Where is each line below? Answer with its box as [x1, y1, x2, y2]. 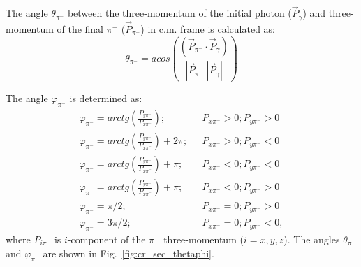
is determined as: [69, 91, 142, 106]
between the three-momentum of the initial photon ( [67, 6, 292, 20]
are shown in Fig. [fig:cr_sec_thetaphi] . [43, 245, 214, 260]
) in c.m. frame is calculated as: [140, 21, 275, 36]
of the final [57, 21, 103, 36]
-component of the [67, 232, 146, 246]
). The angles [283, 232, 340, 246]
